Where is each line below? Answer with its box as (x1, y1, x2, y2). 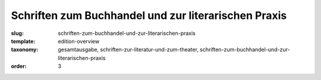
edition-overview (58, 37, 100, 44)
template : (11, 37, 36, 44)
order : (11, 63, 27, 70)
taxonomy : (11, 46, 39, 53)
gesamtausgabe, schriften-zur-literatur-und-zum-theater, (58, 46, 199, 53)
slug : (11, 30, 24, 37)
